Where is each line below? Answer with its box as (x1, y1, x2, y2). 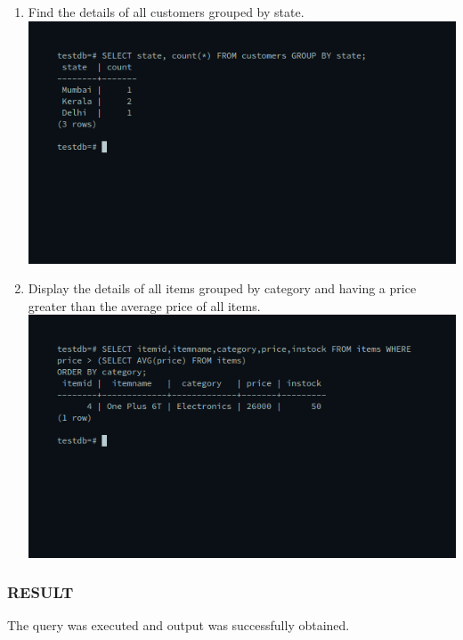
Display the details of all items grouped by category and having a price (28, 279, 417, 298)
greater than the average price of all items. (28, 296, 261, 315)
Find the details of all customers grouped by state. (28, 3, 305, 21)
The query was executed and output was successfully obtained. (7, 616, 350, 635)
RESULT (7, 581, 74, 603)
